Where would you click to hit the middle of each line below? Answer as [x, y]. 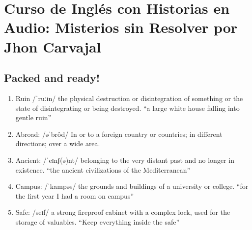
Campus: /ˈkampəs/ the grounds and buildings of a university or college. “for [132, 186]
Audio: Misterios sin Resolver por [121, 27]
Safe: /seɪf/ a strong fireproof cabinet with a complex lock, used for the [123, 212]
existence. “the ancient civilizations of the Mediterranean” [103, 169]
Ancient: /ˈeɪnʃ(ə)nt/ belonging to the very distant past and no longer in [125, 160]
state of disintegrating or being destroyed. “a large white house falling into [127, 108]
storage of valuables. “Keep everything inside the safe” [98, 221]
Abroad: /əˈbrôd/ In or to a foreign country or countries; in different [119, 134]
